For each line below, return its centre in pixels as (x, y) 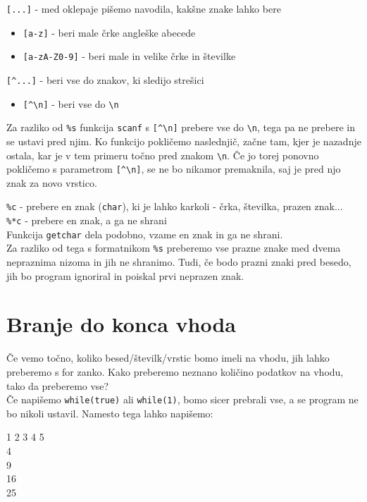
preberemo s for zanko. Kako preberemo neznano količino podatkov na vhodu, (175, 371)
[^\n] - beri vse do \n (71, 103)
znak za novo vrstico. (52, 182)
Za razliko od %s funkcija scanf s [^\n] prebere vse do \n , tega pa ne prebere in (181, 127)
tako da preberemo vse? (58, 385)
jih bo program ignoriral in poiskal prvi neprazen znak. (125, 275)
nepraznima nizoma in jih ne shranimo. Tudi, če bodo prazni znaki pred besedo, (179, 262)
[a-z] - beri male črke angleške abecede (109, 32)
